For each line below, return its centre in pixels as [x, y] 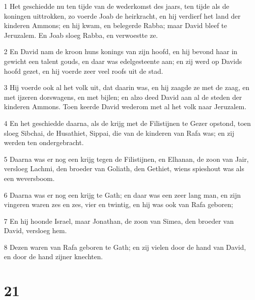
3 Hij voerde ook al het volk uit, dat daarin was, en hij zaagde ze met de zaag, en [127, 87]
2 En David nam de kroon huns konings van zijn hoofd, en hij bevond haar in [121, 51]
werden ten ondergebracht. [44, 142]
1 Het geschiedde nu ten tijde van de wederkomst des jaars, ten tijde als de [117, 6]
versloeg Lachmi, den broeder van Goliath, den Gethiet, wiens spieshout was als [124, 168]
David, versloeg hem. [35, 230]
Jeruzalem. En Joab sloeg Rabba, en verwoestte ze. [81, 35]
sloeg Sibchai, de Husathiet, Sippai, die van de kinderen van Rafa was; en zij [119, 133]
